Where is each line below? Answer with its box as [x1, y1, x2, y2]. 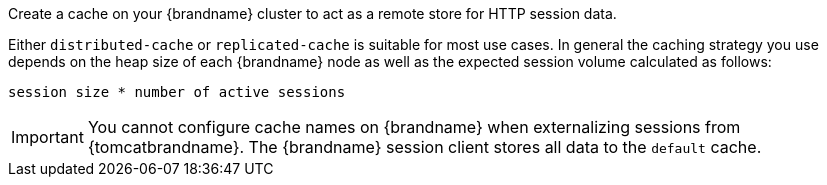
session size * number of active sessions [8, 84, 346, 100]
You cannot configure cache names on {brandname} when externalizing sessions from [87, 117, 741, 137]
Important [11, 127, 84, 147]
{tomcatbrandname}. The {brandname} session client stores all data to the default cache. [87, 137, 762, 157]
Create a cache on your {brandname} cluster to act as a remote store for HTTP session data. [8, 5, 617, 22]
